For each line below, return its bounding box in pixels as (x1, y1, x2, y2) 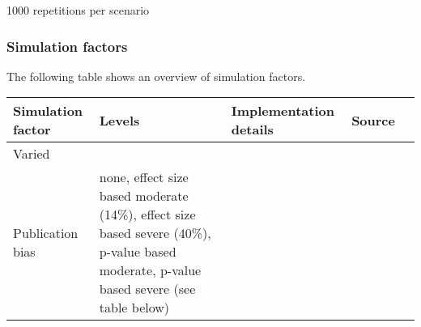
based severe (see (99, 279, 196, 299)
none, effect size (99, 168, 189, 187)
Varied (13, 144, 50, 163)
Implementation (231, 101, 334, 121)
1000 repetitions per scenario (6, 2, 150, 18)
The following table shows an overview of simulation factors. (6, 67, 306, 84)
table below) (99, 298, 170, 317)
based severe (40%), (99, 223, 211, 243)
